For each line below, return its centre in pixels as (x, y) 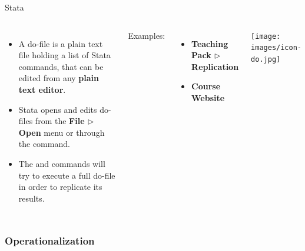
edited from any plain (59, 78)
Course (206, 86)
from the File (60, 121)
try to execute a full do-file (67, 175)
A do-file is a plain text (61, 43)
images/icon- (276, 48)
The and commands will (62, 163)
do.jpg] (266, 59)
